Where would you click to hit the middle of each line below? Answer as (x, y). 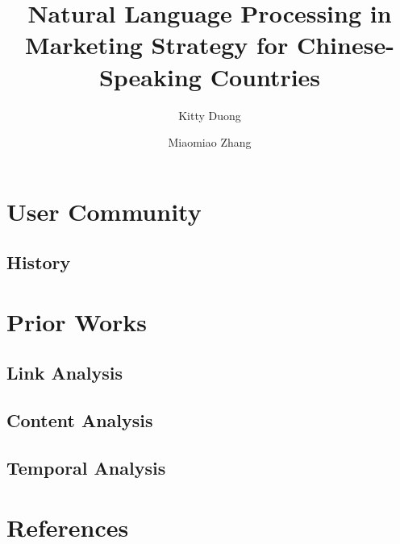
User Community (104, 211)
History (39, 262)
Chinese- (345, 45)
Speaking (150, 76)
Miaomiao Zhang (210, 142)
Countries (265, 76)
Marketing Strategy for (157, 45)
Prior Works (77, 321)
